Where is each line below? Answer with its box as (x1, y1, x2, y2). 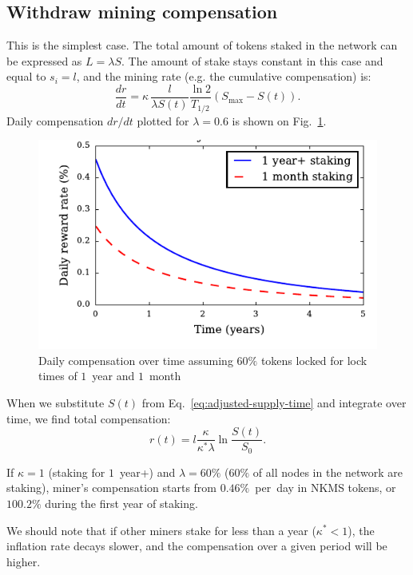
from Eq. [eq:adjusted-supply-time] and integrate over (141, 395, 407, 411)
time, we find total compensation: (6, 410, 171, 426)
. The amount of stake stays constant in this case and (121, 52, 383, 69)
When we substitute (6, 395, 105, 411)
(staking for (48, 463, 105, 480)
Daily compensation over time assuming (38, 351, 233, 368)
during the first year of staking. (45, 494, 198, 511)
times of (38, 367, 77, 384)
